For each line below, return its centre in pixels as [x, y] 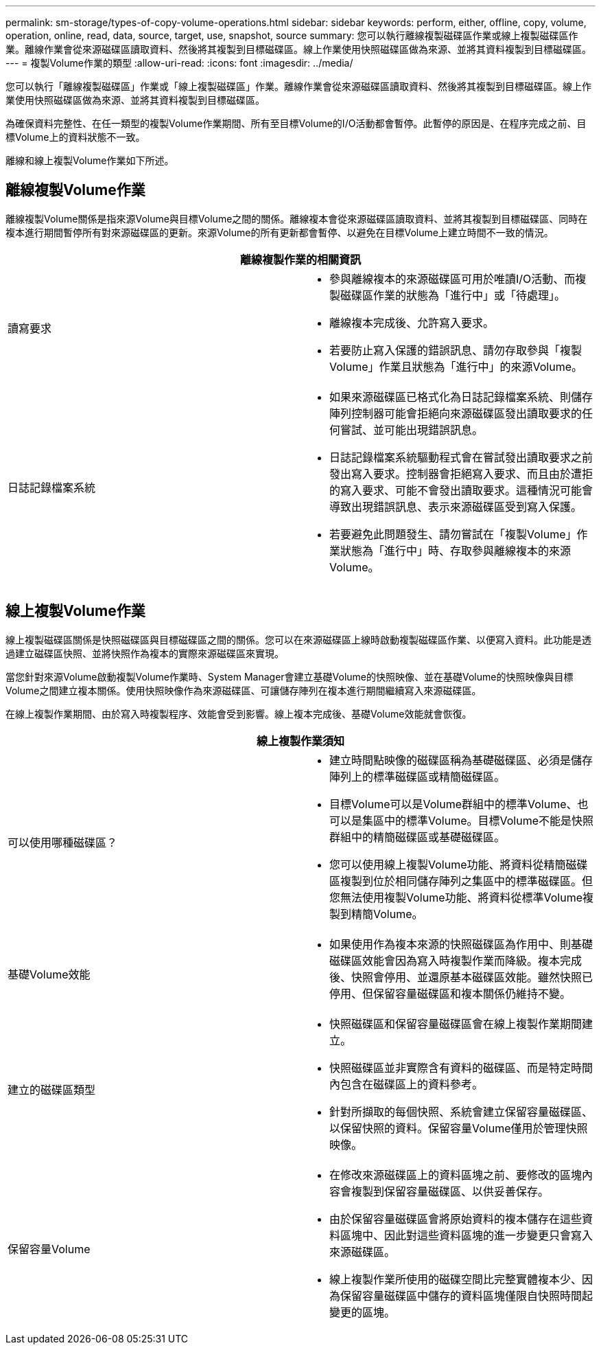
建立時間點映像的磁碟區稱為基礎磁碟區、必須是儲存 [461, 760]
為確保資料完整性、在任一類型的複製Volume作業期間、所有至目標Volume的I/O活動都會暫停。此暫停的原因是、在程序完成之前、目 [296, 123]
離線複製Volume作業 [75, 190]
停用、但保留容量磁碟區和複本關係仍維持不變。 [450, 993]
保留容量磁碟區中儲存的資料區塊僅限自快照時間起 [467, 1295]
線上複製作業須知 [300, 741]
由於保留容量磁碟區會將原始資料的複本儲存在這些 [456, 1219]
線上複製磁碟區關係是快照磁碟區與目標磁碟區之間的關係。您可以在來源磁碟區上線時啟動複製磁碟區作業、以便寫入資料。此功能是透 [298, 639]
